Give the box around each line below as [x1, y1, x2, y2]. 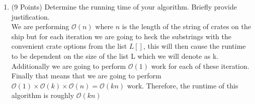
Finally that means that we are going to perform [11, 70, 161, 81]
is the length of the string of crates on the [122, 21, 251, 32]
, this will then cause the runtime [143, 41, 246, 51]
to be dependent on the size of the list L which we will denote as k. [11, 50, 219, 61]
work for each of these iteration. [151, 60, 249, 71]
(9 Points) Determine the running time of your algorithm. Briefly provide [11, 2, 237, 12]
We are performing [11, 21, 69, 32]
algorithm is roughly [11, 90, 74, 100]
